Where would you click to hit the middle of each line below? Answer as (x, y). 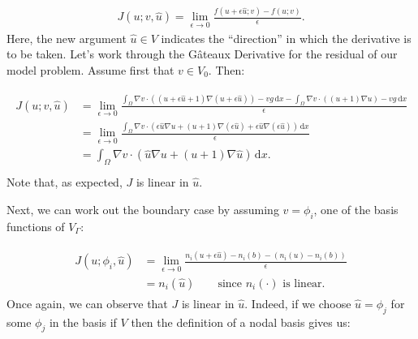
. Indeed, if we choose (298, 303)
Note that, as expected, (65, 182)
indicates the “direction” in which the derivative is (286, 38)
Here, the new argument (67, 38)
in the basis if (83, 322)
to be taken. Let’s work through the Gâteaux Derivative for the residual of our (202, 54)
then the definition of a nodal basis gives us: (241, 322)
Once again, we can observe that (87, 303)
